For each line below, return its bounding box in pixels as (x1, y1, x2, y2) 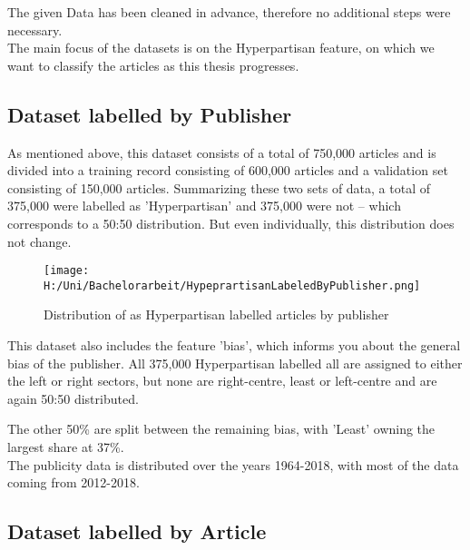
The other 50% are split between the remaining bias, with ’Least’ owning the (7, 419, 436, 438)
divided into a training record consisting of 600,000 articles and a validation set (7, 161, 448, 180)
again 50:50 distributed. (7, 388, 139, 408)
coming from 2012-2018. (7, 473, 140, 492)
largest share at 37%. (7, 437, 124, 457)
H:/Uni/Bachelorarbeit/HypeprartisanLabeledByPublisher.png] (44, 279, 421, 292)
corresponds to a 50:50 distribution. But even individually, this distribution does (7, 213, 455, 232)
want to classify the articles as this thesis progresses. (7, 55, 299, 74)
